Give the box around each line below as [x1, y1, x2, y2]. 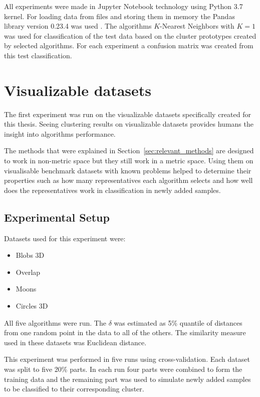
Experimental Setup [4, 209, 110, 225]
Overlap [16, 266, 41, 277]
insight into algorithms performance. [4, 128, 116, 139]
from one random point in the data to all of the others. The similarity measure [4, 327, 246, 338]
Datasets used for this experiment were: [4, 233, 126, 243]
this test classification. [4, 50, 72, 60]
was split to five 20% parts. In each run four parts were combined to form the [4, 363, 242, 374]
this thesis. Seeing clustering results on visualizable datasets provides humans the [4, 119, 253, 129]
